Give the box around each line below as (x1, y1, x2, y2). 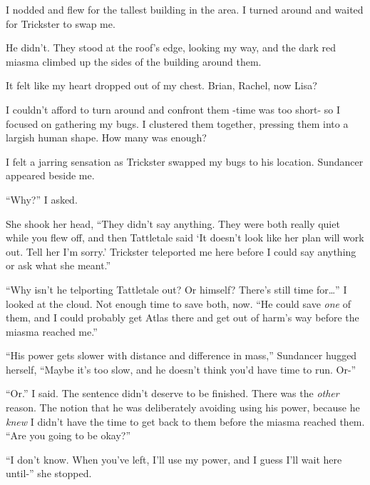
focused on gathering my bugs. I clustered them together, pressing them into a (6, 116, 349, 131)
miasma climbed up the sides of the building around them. (6, 54, 262, 69)
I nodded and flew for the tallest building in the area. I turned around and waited (6, 2, 364, 16)
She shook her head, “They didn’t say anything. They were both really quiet (6, 216, 340, 231)
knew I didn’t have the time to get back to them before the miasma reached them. (6, 414, 365, 429)
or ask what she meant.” (6, 258, 111, 273)
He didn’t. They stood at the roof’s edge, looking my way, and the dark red (6, 40, 336, 55)
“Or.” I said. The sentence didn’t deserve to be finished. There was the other (6, 386, 339, 401)
